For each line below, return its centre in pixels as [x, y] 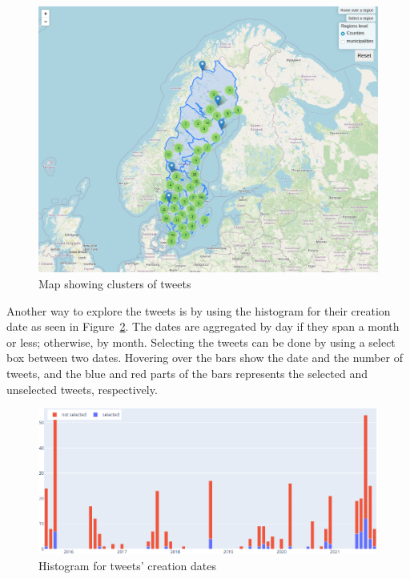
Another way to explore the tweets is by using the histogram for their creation [199, 310]
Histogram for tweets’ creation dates [127, 565]
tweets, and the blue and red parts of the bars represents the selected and [187, 374]
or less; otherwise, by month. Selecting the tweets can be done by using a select [201, 342]
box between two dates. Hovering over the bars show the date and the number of [205, 358]
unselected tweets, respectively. [82, 389]
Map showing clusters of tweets [115, 284]
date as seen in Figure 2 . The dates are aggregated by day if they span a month [203, 326]
